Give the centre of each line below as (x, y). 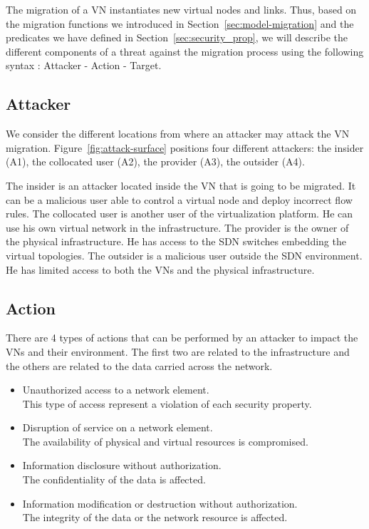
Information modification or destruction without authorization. (160, 503)
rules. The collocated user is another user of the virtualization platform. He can (180, 214)
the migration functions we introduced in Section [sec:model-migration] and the (180, 23)
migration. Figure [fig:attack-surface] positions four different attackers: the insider (185, 147)
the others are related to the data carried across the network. (139, 365)
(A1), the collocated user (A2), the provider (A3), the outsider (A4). (155, 161)
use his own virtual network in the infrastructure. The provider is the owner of (177, 227)
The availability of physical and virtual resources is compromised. (165, 441)
